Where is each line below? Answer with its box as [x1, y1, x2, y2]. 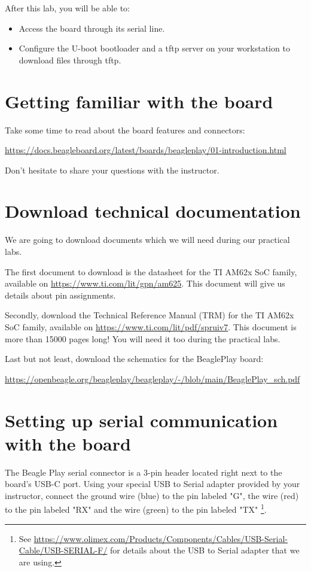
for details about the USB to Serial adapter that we [110, 544, 300, 556]
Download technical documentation [5, 199, 301, 223]
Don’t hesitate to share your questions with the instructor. [5, 163, 219, 176]
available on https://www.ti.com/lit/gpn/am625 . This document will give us [5, 277, 285, 290]
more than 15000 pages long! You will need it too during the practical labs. [5, 332, 280, 345]
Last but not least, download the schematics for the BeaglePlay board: [5, 352, 264, 365]
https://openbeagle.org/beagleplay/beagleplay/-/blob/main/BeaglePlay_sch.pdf [5, 372, 300, 385]
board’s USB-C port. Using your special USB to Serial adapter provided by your [5, 477, 300, 490]
